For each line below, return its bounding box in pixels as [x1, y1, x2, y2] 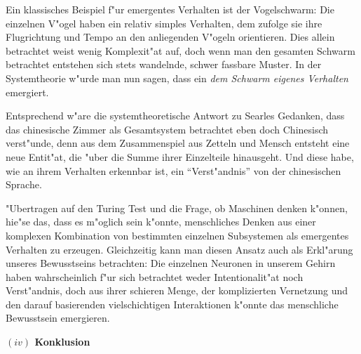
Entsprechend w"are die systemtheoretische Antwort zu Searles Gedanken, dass [6, 108, 345, 123]
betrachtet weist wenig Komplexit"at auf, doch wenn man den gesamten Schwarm [6, 43, 355, 58]
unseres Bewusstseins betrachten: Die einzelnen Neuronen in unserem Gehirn [6, 256, 336, 270]
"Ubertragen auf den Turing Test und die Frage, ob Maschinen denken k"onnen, [6, 200, 348, 215]
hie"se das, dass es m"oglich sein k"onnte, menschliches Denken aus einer [6, 214, 316, 229]
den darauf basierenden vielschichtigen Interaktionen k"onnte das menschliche [6, 296, 339, 311]
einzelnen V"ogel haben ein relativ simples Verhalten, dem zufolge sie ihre [6, 15, 322, 30]
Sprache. [6, 177, 42, 192]
